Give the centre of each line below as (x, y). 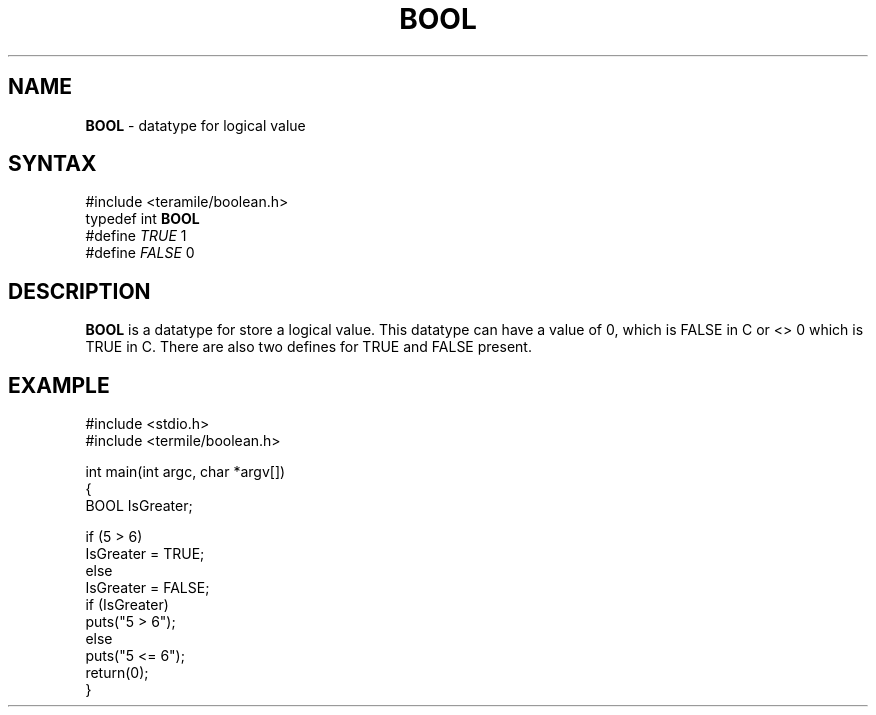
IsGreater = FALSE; (147, 588)
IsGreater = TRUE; (145, 554)
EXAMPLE (59, 385)
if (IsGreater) (127, 605)
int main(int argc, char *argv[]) (185, 472)
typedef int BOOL (142, 219)
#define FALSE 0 (140, 253)
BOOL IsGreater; (139, 506)
